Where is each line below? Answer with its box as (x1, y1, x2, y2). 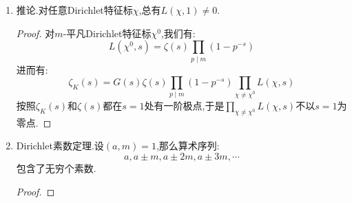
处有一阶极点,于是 (144, 98, 225, 112)
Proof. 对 (16, 25, 55, 40)
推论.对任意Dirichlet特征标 (16, 3, 133, 17)
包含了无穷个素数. (16, 160, 96, 175)
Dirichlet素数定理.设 (16, 138, 104, 153)
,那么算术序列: (156, 138, 220, 153)
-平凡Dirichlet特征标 (63, 25, 152, 40)
